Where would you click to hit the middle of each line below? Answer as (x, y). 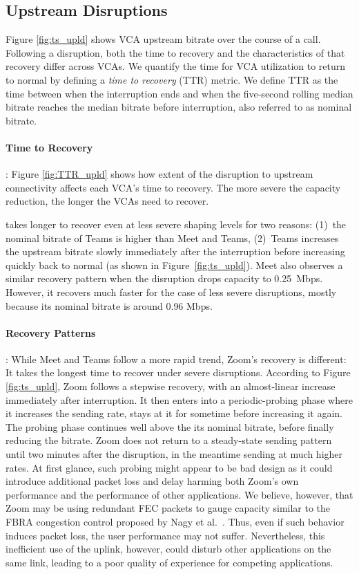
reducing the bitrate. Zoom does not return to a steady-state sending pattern (169, 440)
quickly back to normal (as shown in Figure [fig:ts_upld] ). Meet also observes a (174, 265)
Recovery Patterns (51, 332)
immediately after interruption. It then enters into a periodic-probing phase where (179, 399)
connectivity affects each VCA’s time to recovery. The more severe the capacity (173, 187)
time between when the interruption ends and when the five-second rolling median (179, 93)
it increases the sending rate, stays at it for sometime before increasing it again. (174, 413)
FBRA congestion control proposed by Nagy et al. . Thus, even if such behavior (175, 522)
